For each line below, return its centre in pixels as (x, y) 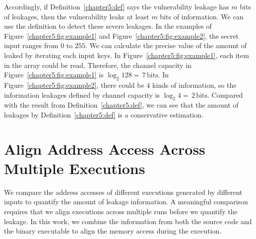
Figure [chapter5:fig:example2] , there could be (74, 85)
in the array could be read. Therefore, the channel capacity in (98, 65)
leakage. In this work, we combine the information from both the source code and (128, 221)
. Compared (225, 94)
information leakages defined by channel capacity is (82, 94)
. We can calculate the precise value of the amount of (166, 45)
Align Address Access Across (105, 149)
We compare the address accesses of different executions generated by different (123, 192)
